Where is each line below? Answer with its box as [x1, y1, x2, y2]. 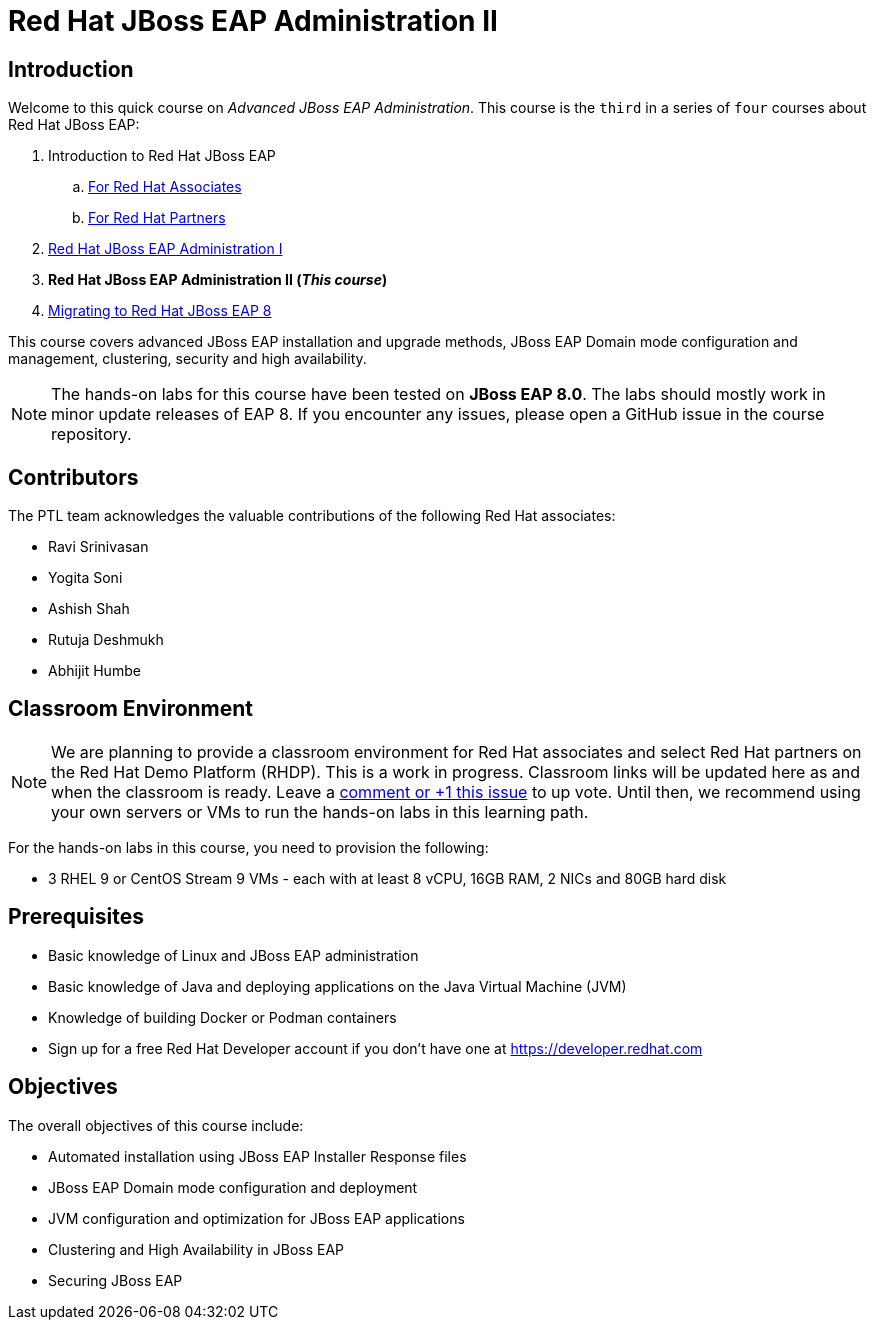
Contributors [8, 464, 139, 490]
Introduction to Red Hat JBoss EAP [48, 147, 276, 165]
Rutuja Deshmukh [48, 631, 164, 649]
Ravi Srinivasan [48, 538, 149, 556]
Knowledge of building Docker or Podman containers [48, 1008, 397, 1026]
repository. [51, 424, 132, 445]
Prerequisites [8, 904, 144, 930]
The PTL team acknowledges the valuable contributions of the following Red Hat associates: [8, 507, 616, 525]
